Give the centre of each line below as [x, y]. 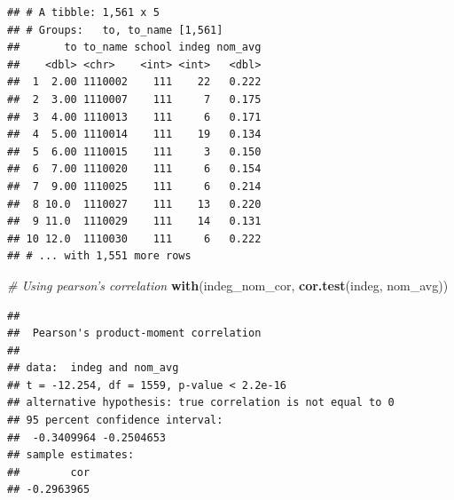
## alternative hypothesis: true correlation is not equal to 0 [201, 403]
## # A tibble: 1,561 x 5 [83, 12]
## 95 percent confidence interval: [115, 421]
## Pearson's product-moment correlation [134, 333]
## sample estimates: [71, 455]
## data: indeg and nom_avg [93, 368]
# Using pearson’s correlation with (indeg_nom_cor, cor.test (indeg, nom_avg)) [228, 285]
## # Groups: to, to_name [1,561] [115, 30]
